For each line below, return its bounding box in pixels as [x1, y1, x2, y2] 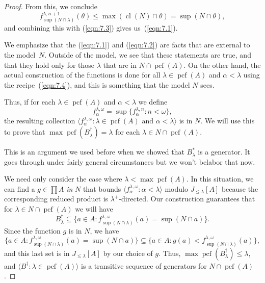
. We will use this [200, 115, 255, 126]
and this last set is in [4, 247, 70, 258]
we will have [75, 203, 113, 214]
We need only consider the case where [4, 173, 122, 184]
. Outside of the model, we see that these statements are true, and [44, 49, 251, 60]
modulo [165, 183, 188, 194]
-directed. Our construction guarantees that [119, 193, 255, 204]
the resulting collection [4, 115, 75, 126]
